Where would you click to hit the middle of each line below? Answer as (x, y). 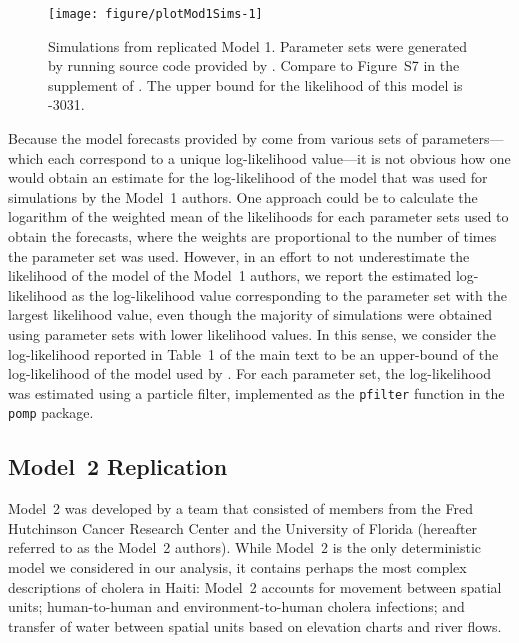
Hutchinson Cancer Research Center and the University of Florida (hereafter (243, 527)
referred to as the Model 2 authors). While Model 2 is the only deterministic (245, 547)
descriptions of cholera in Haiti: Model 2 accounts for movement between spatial (255, 586)
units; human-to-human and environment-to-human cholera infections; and (236, 606)
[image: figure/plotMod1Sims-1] (155, 14)
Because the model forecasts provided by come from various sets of (213, 138)
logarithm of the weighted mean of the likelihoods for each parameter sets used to (258, 216)
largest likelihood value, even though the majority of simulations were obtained (250, 314)
